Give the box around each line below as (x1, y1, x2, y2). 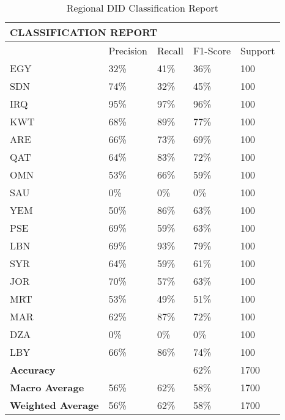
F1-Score (193, 43, 231, 57)
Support (240, 43, 275, 57)
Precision (108, 43, 148, 57)
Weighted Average (10, 398, 99, 412)
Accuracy (10, 363, 56, 377)
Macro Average (10, 380, 84, 394)
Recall (157, 43, 183, 57)
